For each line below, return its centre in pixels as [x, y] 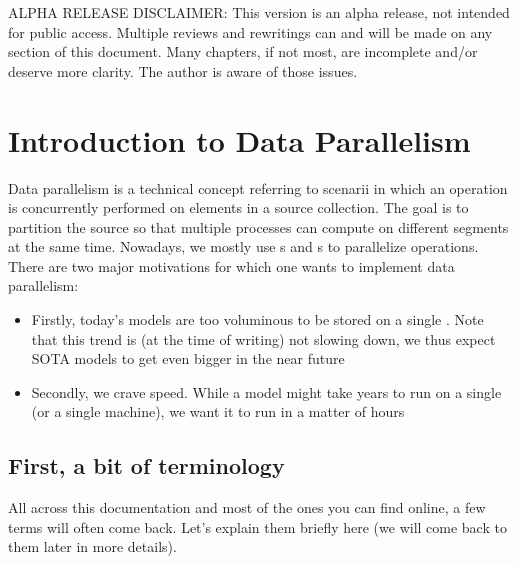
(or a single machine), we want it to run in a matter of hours [218, 411]
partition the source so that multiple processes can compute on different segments [258, 226]
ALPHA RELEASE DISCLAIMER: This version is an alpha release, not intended [259, 12]
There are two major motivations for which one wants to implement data [231, 265]
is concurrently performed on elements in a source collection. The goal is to [238, 207]
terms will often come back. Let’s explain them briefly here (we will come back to [257, 526]
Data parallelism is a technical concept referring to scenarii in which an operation [258, 187]
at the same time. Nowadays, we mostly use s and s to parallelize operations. [243, 246]
